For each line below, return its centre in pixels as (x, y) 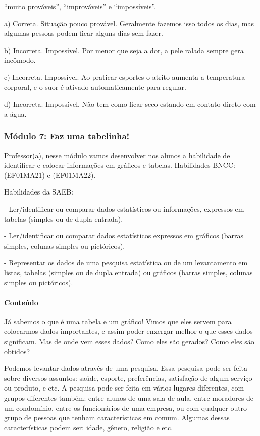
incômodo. (20, 60)
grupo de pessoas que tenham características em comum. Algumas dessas (117, 418)
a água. (15, 113)
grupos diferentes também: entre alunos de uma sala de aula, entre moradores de (129, 398)
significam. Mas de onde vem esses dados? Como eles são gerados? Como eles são (129, 341)
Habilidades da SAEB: (39, 192)
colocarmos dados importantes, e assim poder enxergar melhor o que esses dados (128, 331)
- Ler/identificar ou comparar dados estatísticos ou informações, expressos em (124, 208)
